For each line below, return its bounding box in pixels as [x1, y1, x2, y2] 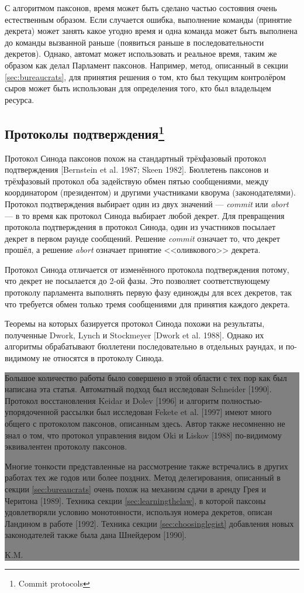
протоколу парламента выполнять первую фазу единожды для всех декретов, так [5, 286, 292, 299]
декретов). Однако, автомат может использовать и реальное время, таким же [5, 47, 277, 60]
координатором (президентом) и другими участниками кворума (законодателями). [5, 186, 296, 198]
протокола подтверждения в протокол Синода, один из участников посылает [5, 221, 276, 233]
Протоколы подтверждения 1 [5, 122, 165, 142]
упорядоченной [5, 406, 58, 418]
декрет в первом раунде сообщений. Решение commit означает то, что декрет [5, 232, 280, 244]
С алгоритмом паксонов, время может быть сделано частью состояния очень [5, 2, 277, 13]
